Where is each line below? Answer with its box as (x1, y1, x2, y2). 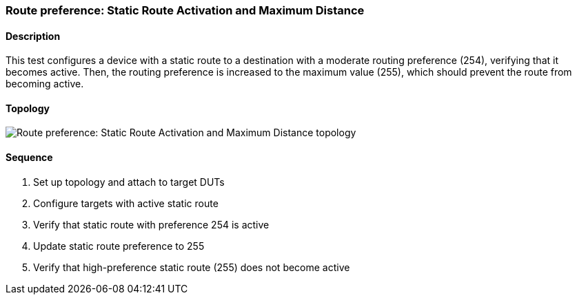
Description (6, 30, 61, 42)
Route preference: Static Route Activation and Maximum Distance (6, 3, 365, 17)
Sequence (6, 151, 53, 164)
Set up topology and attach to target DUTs (33, 175, 225, 188)
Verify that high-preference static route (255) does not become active (33, 261, 350, 273)
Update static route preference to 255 (33, 239, 205, 252)
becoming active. (6, 78, 84, 90)
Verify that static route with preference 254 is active (33, 218, 270, 231)
